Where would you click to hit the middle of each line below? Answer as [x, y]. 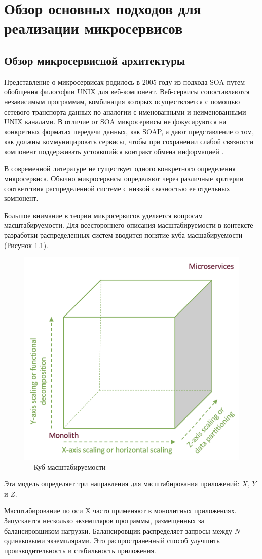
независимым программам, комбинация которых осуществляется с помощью [122, 101]
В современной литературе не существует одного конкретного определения [120, 168]
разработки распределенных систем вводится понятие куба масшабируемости [123, 235]
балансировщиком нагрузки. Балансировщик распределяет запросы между [118, 530]
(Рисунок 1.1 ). [26, 245]
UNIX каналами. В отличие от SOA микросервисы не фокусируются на [115, 121]
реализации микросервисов [93, 28]
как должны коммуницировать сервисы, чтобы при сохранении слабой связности [129, 141]
